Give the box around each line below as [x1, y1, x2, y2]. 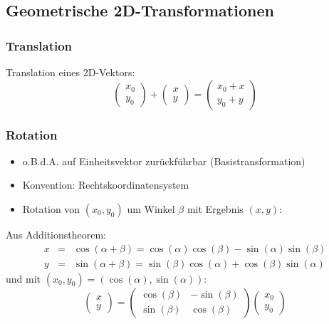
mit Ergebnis [187, 202, 244, 216]
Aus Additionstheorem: [6, 227, 106, 241]
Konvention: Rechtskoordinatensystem [22, 177, 189, 192]
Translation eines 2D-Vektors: [6, 65, 135, 79]
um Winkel [127, 202, 175, 216]
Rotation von [22, 202, 80, 216]
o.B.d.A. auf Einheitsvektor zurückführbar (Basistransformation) [22, 153, 305, 168]
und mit [6, 271, 41, 286]
